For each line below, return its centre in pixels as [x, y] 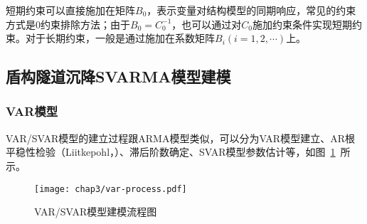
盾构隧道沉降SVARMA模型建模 [118, 76]
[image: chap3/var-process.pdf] [111, 189]
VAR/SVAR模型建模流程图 [96, 212]
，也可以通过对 [207, 24]
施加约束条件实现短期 [303, 24]
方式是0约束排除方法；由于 [68, 24]
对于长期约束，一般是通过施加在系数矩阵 [120, 38]
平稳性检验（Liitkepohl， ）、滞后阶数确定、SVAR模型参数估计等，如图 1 [171, 152]
